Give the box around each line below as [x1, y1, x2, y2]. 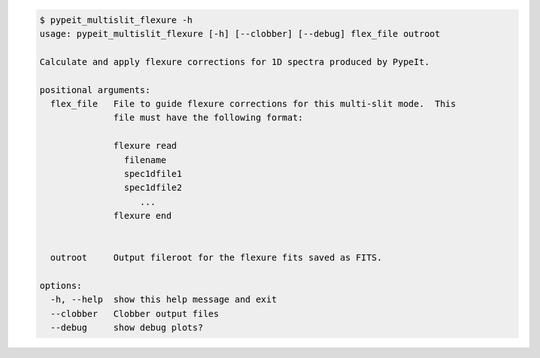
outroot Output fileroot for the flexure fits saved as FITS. [50, 252, 383, 264]
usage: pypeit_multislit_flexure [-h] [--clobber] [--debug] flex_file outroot [39, 28, 441, 39]
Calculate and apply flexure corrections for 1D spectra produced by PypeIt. [39, 56, 430, 67]
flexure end [113, 210, 172, 222]
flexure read [113, 140, 177, 152]
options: [39, 280, 83, 292]
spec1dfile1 [123, 168, 183, 179]
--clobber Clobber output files [50, 308, 220, 319]
